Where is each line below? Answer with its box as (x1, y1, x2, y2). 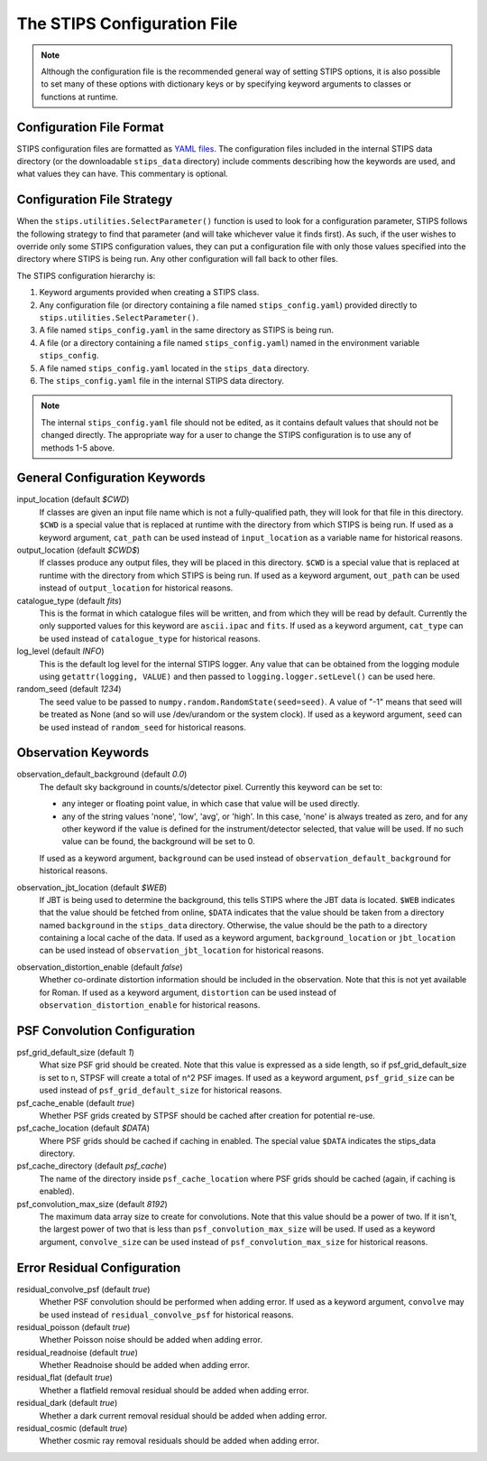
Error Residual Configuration (16, 1260, 181, 1275)
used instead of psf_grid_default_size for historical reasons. (39, 1084, 283, 1096)
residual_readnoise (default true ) (16, 1346, 139, 1358)
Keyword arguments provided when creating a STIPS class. (39, 287, 260, 298)
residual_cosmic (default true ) (16, 1423, 128, 1434)
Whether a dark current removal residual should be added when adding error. (39, 1410, 327, 1421)
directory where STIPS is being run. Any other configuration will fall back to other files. (16, 254, 338, 265)
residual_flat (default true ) (16, 1373, 113, 1383)
